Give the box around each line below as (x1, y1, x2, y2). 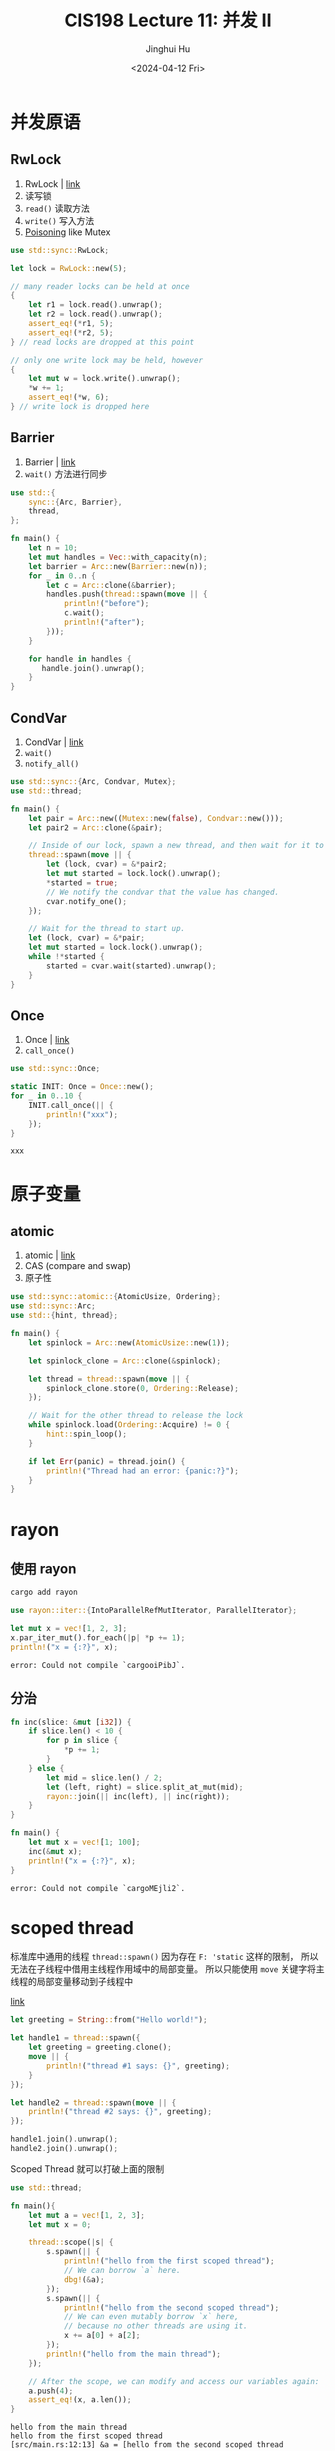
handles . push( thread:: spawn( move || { (46, 589, 208, 600)
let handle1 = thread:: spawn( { (10, 2033, 141, 2043)
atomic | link (24, 1249, 76, 1261)
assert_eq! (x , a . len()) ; (28, 2395, 132, 2405)
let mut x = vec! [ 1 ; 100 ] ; (28, 1837, 141, 1847)
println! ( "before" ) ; (63, 599, 150, 609)
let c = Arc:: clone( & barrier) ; (46, 580, 177, 590)
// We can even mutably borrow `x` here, (63, 2312, 240, 2322)
